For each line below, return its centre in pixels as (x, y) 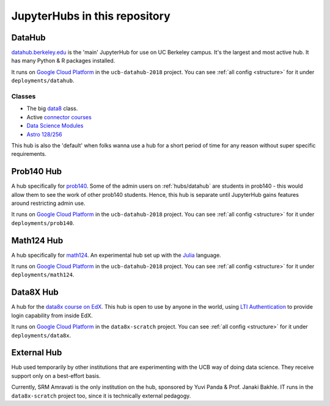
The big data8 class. (52, 109)
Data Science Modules (55, 126)
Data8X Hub (35, 293)
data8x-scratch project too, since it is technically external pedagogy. (101, 396)
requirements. (29, 154)
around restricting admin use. (48, 203)
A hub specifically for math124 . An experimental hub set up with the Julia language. (116, 255)
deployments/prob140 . (43, 223)
